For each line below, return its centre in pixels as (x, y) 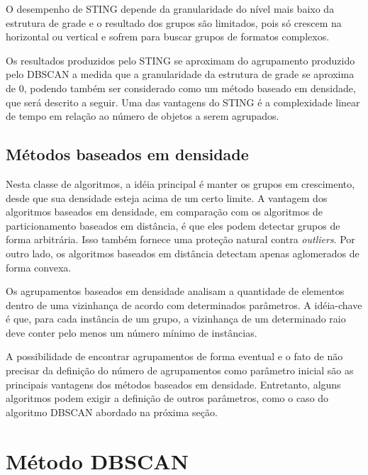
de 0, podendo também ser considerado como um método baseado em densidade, (181, 88)
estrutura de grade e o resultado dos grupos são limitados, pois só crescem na (174, 22)
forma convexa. (39, 267)
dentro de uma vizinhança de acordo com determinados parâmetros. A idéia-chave (184, 304)
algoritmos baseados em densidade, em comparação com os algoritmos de (164, 212)
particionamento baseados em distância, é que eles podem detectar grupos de (173, 225)
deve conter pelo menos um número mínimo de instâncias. (132, 332)
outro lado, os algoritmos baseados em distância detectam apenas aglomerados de (183, 253)
